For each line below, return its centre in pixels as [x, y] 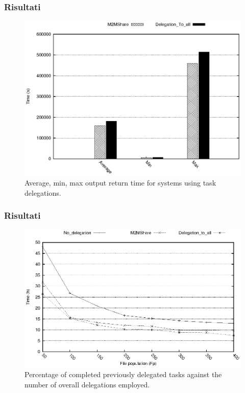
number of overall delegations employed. [87, 384]
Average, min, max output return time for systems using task [120, 182]
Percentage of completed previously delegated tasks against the [123, 374]
